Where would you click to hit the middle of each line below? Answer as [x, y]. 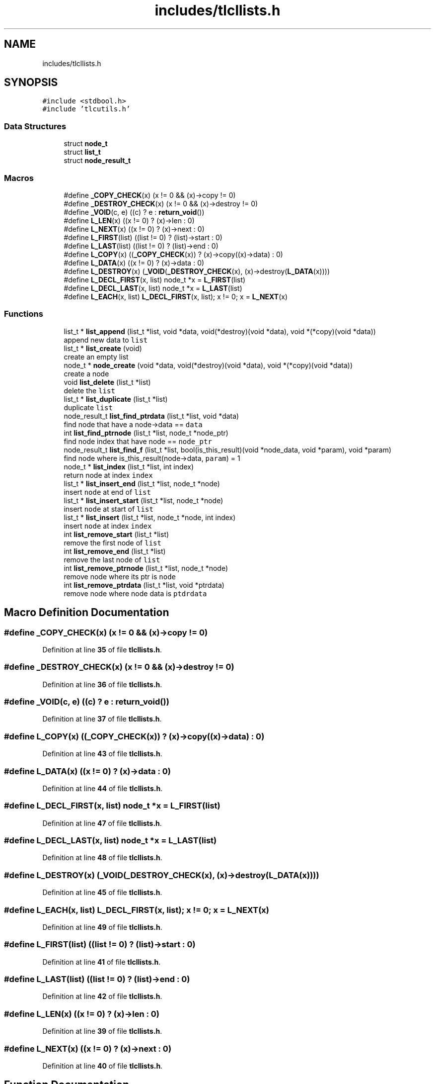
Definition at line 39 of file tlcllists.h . [102, 1031]
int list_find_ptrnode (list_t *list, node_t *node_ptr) [146, 433]
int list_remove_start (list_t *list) [116, 534]
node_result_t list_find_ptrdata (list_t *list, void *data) [151, 416]
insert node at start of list [109, 509]
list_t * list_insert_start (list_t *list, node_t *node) [144, 500]
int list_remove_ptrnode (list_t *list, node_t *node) [146, 568]
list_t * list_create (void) [103, 348]
